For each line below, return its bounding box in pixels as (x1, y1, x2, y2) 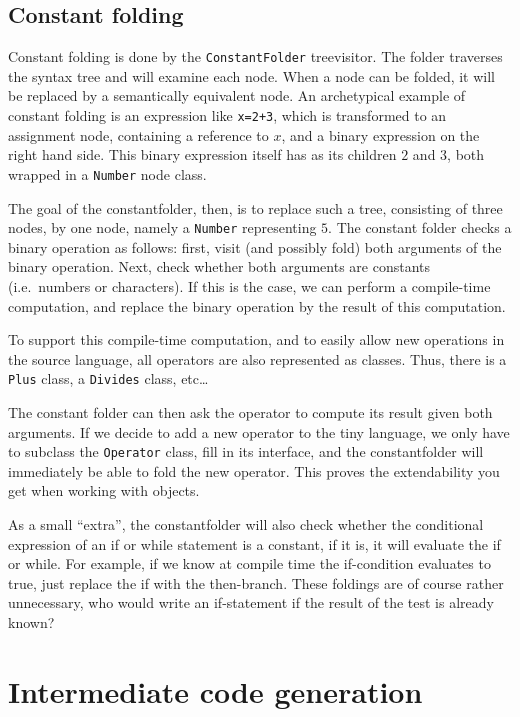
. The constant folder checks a (328, 217, 512, 238)
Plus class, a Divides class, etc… (8, 368, 209, 389)
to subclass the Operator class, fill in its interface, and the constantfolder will (8, 441, 484, 462)
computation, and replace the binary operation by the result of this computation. (8, 295, 506, 316)
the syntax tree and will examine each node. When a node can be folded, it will (8, 65, 496, 86)
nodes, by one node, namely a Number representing (8, 217, 317, 238)
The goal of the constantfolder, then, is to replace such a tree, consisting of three (8, 197, 503, 218)
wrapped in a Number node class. (8, 163, 207, 184)
